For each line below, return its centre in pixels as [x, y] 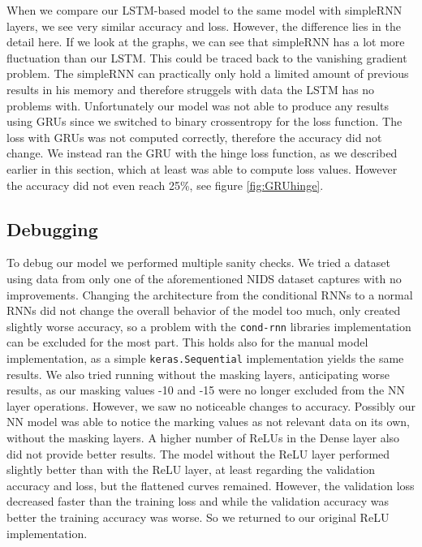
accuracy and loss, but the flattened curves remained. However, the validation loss [211, 485]
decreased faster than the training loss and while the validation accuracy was [198, 501]
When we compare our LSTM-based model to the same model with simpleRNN [205, 10]
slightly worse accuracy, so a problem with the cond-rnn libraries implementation [209, 326]
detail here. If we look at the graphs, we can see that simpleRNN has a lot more [206, 42]
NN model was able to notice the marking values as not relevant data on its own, [208, 422]
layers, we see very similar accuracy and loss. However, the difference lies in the [204, 26]
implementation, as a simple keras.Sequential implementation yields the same [205, 357]
